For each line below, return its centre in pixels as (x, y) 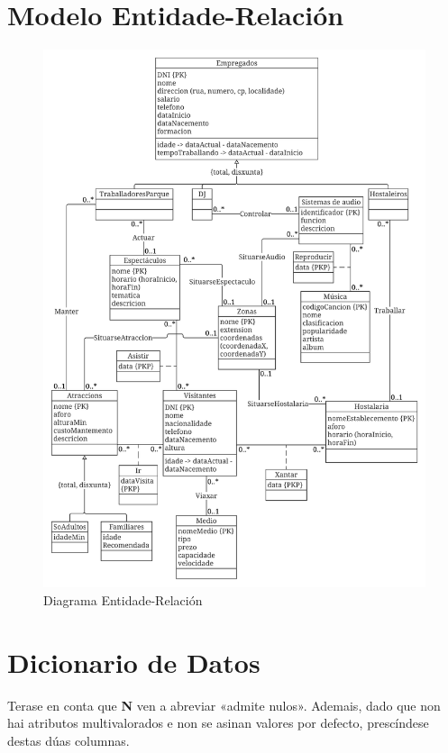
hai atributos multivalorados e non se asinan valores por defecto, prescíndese (218, 723)
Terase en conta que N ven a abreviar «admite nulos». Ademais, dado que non (224, 705)
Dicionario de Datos (134, 662)
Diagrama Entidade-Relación (123, 599)
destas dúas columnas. (69, 740)
